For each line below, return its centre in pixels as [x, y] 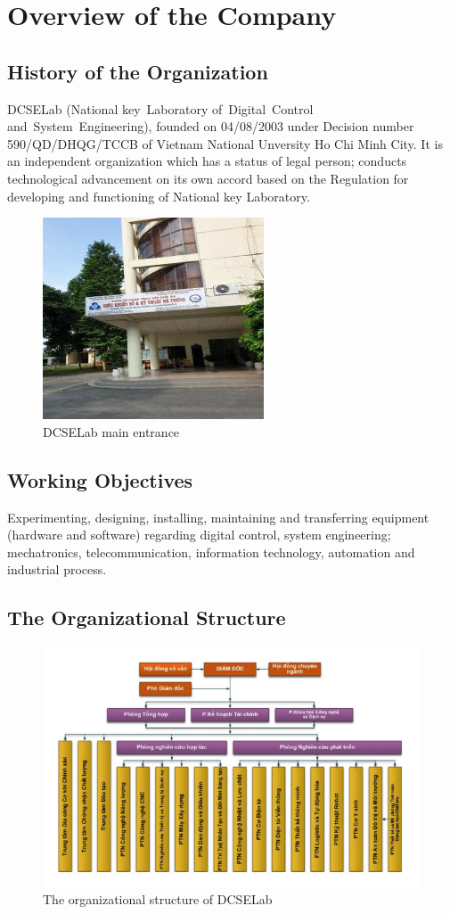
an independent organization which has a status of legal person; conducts [207, 161]
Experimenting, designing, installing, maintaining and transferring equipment [218, 517]
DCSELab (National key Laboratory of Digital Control [160, 108]
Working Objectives [100, 479]
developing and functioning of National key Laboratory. [159, 196]
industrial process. [57, 569]
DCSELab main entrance [111, 431]
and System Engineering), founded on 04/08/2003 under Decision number [211, 126]
